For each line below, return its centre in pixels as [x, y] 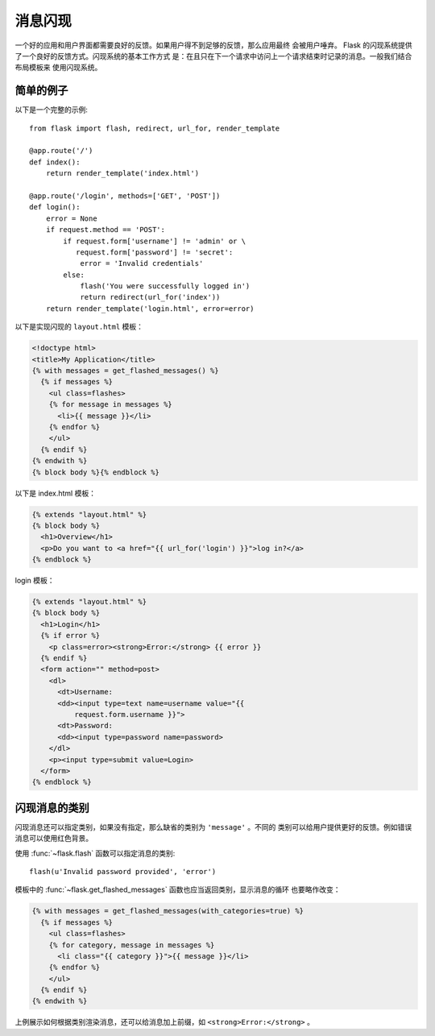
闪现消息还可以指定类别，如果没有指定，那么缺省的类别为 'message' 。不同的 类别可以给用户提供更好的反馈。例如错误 [213, 827]
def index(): [55, 162]
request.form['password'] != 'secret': [154, 252]
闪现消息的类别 [52, 808]
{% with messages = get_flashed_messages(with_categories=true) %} [168, 911]
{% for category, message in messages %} [132, 945]
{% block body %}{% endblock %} [96, 472]
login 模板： [35, 581]
